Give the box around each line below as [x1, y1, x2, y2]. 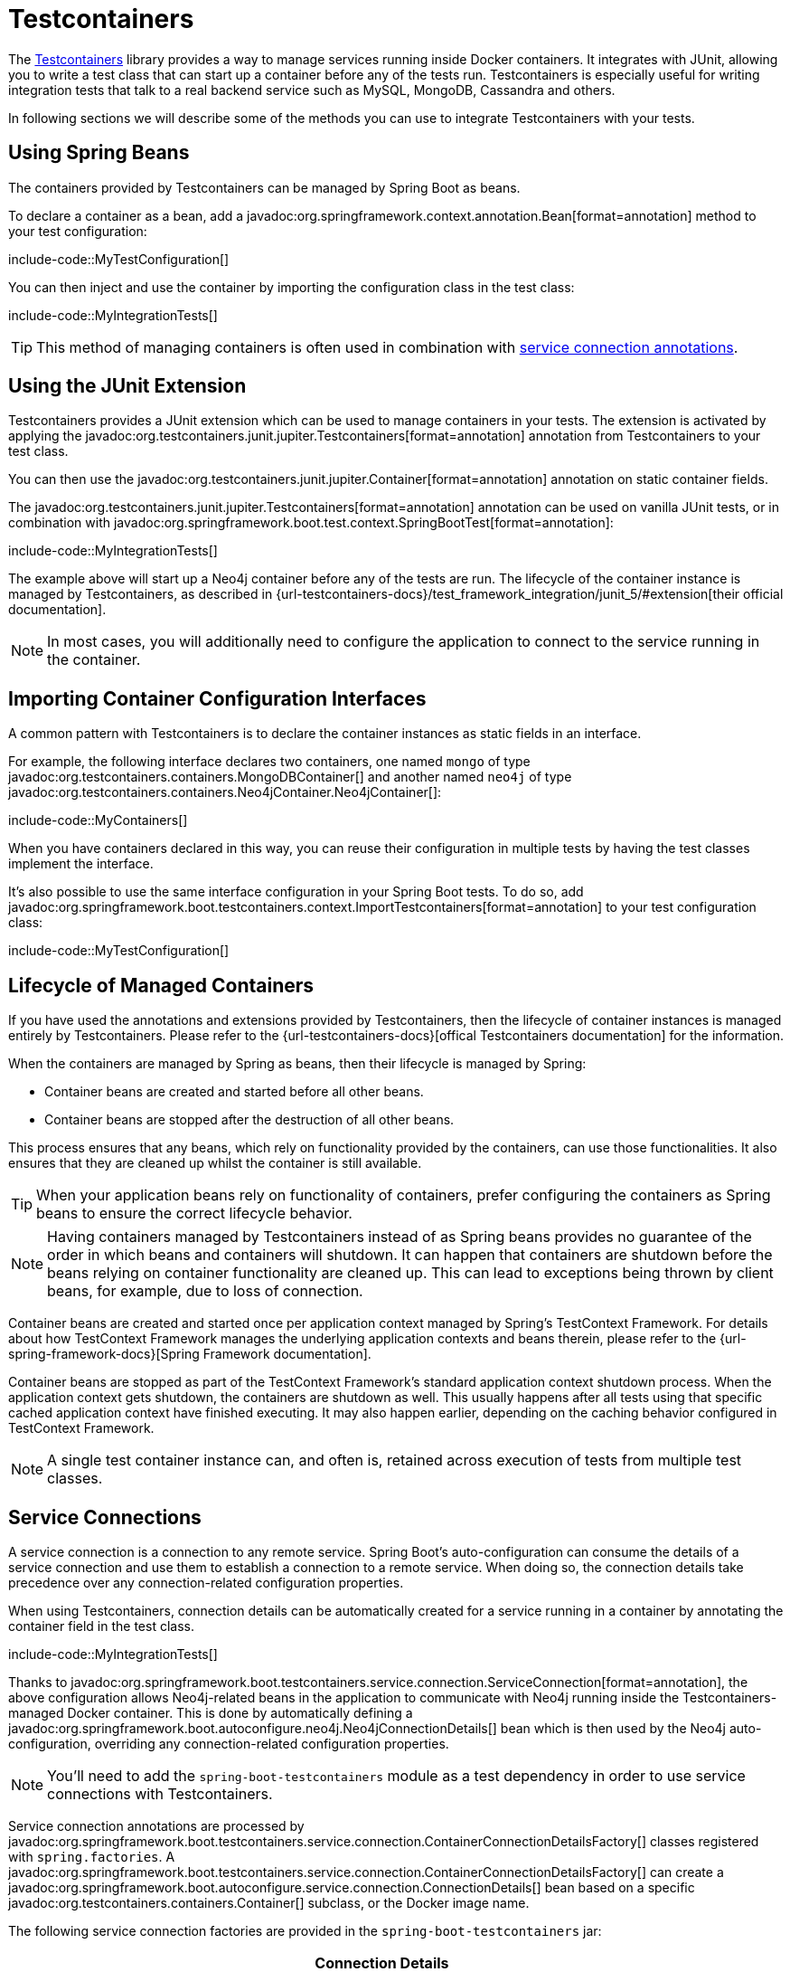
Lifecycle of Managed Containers [8, 973, 315, 997]
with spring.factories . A [8, 1848, 175, 1864]
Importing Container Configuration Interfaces [8, 687, 427, 710]
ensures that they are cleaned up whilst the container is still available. [8, 1155, 422, 1171]
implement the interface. [8, 856, 154, 872]
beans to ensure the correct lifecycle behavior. [36, 1204, 353, 1223]
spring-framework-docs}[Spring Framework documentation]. [8, 1346, 371, 1362]
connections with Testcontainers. [47, 1784, 273, 1803]
